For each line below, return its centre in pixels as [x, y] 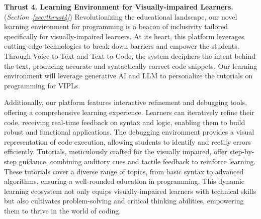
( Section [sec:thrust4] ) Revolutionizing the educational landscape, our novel [121, 16]
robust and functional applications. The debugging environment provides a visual [129, 132]
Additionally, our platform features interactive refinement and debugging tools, [126, 102]
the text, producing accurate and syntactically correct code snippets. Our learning [131, 66]
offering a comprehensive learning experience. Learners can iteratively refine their [129, 112]
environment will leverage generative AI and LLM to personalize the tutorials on [128, 76]
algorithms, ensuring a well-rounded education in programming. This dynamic [124, 181]
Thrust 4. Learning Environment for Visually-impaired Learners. [119, 7]
